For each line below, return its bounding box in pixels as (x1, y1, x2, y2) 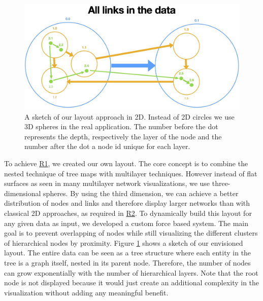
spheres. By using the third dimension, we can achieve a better (43, 187, 239, 198)
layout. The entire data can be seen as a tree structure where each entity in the (4, 247, 251, 258)
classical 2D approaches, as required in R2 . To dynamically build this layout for (4, 208, 252, 218)
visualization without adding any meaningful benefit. (4, 287, 169, 297)
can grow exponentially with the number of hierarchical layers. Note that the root (4, 267, 258, 278)
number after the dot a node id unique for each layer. (24, 141, 190, 152)
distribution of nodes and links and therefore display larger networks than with (4, 198, 250, 208)
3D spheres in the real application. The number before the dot (24, 121, 218, 132)
